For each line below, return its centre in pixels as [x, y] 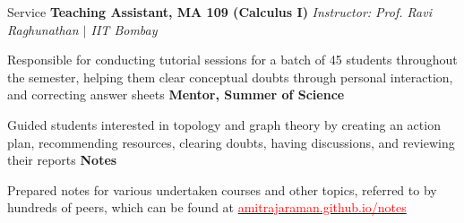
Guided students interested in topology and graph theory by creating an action [224, 124]
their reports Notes [62, 160]
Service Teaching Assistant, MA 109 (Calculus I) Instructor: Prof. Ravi [219, 12]
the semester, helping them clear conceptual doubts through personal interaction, [230, 77]
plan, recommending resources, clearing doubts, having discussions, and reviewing [231, 142]
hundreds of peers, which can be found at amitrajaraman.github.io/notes [207, 207]
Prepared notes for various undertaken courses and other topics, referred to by [222, 189]
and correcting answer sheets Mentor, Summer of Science [176, 94]
